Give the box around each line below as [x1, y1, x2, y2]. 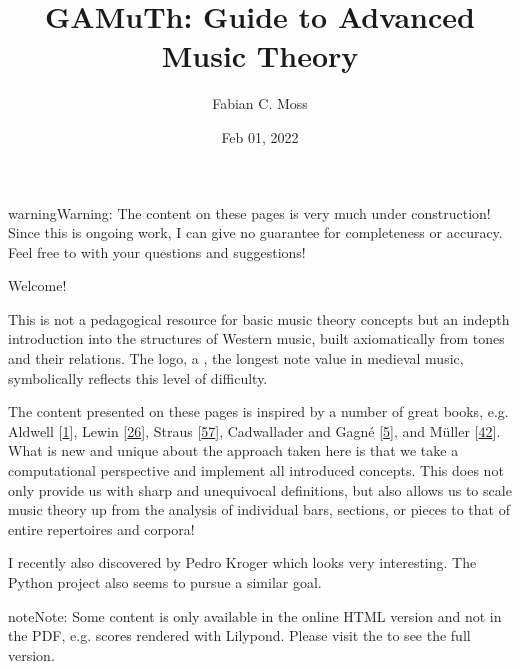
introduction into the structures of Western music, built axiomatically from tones [8, 328, 505, 349]
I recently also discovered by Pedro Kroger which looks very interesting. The [8, 552, 477, 573]
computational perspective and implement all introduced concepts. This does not [8, 460, 504, 481]
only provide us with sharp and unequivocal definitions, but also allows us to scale [8, 479, 512, 500]
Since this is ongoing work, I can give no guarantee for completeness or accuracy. [8, 222, 503, 243]
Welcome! [8, 275, 67, 296]
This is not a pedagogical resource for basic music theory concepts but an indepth [8, 308, 510, 329]
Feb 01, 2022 [221, 126, 299, 147]
